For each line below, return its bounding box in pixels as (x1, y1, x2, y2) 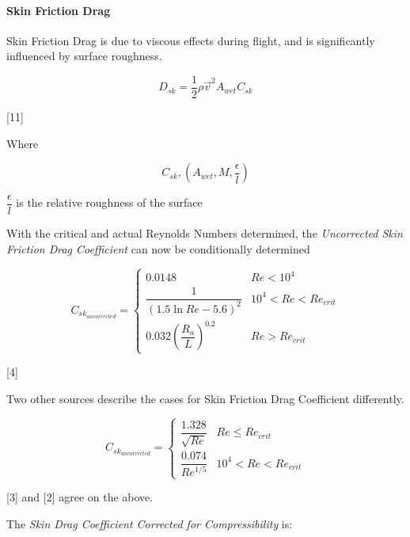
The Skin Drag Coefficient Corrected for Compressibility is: (6, 515, 293, 531)
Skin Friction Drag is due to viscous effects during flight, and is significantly (6, 32, 375, 48)
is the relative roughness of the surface (16, 194, 203, 211)
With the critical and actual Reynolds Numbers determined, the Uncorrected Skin (6, 225, 403, 242)
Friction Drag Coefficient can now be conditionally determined (6, 240, 310, 257)
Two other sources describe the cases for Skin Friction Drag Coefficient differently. (6, 390, 404, 407)
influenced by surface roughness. (6, 48, 162, 64)
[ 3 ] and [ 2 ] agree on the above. (6, 489, 154, 505)
